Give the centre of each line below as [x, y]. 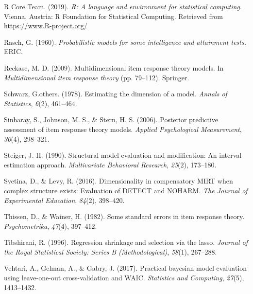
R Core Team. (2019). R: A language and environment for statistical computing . [123, 6]
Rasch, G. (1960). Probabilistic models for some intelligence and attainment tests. [125, 42]
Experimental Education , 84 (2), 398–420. [64, 200]
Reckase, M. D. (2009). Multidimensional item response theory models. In [114, 67]
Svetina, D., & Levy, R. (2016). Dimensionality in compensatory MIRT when [118, 181]
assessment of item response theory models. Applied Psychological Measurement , [123, 129]
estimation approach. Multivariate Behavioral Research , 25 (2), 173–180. [110, 164]
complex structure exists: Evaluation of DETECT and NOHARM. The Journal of [126, 190]
